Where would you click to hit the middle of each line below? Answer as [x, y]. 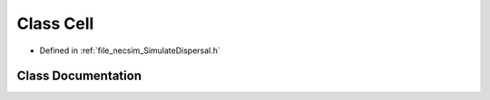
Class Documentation [79, 76]
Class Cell [55, 23]
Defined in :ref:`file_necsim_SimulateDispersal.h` [130, 50]
